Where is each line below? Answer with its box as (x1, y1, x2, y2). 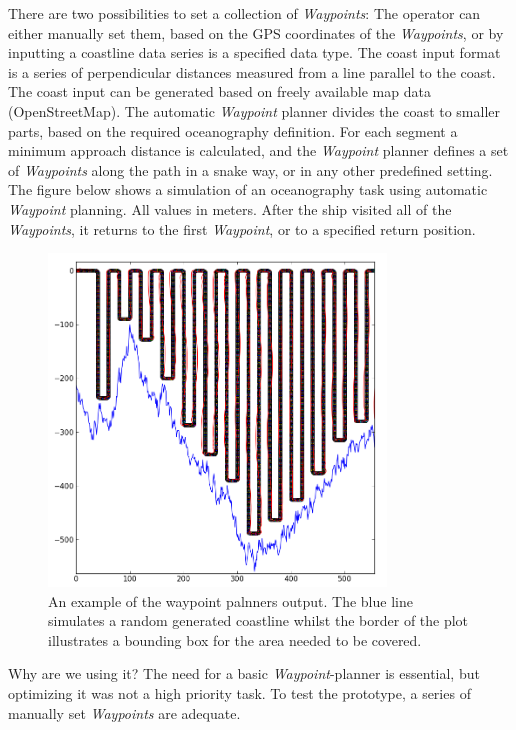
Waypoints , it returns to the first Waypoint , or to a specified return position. (8, 218, 476, 239)
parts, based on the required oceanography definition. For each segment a (8, 120, 458, 141)
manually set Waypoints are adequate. (8, 702, 241, 723)
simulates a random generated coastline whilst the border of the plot (48, 610, 469, 631)
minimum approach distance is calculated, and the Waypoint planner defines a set (8, 140, 509, 161)
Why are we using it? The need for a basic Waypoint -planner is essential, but (8, 663, 480, 684)
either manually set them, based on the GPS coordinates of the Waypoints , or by (8, 22, 504, 43)
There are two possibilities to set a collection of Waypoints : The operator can (8, 3, 481, 23)
